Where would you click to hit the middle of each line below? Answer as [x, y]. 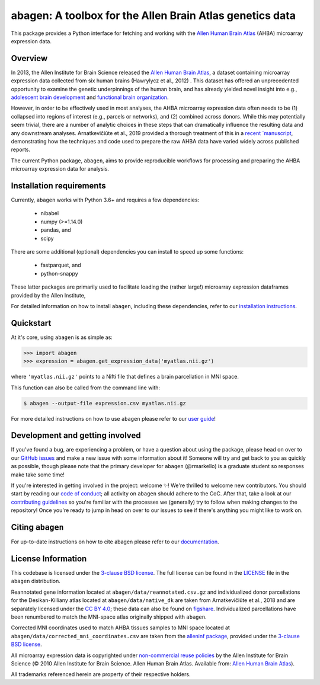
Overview [29, 58]
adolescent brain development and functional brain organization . [90, 97]
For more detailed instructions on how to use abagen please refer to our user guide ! [113, 418]
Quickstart [31, 323]
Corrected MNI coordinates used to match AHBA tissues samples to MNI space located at [121, 628]
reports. [21, 150]
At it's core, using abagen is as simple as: [62, 337]
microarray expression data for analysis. [60, 169]
